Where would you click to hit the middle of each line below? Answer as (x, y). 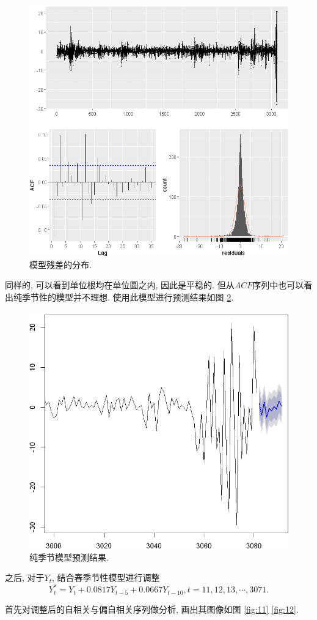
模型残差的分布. (60, 264)
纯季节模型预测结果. (69, 557)
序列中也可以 (278, 285)
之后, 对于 (25, 577)
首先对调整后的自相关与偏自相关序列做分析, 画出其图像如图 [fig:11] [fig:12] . (152, 609)
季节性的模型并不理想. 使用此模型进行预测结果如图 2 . (128, 297)
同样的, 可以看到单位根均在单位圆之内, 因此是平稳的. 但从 (120, 285)
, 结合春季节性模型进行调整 (106, 577)
